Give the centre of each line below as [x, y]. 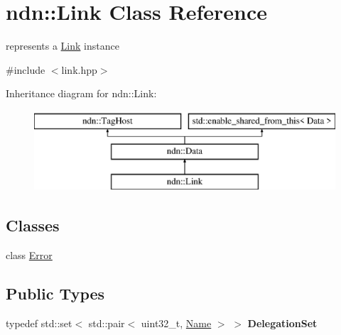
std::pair [107, 323]
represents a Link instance [63, 46]
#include [26, 69]
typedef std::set [39, 323]
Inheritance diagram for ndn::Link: [81, 93]
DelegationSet [282, 323]
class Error [29, 255]
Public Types [55, 293]
